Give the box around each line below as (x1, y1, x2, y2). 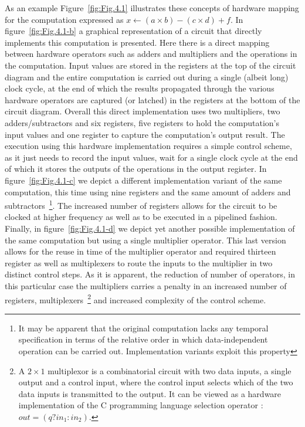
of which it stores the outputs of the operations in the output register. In (5, 162, 267, 175)
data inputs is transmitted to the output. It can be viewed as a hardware (18, 387, 282, 399)
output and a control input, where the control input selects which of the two (18, 376, 293, 388)
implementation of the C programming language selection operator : (18, 399, 263, 411)
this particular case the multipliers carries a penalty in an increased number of (5, 279, 287, 292)
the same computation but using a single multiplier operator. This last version (5, 233, 286, 246)
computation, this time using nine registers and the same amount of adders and (5, 185, 291, 198)
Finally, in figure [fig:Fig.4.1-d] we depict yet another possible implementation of (5, 222, 295, 234)
